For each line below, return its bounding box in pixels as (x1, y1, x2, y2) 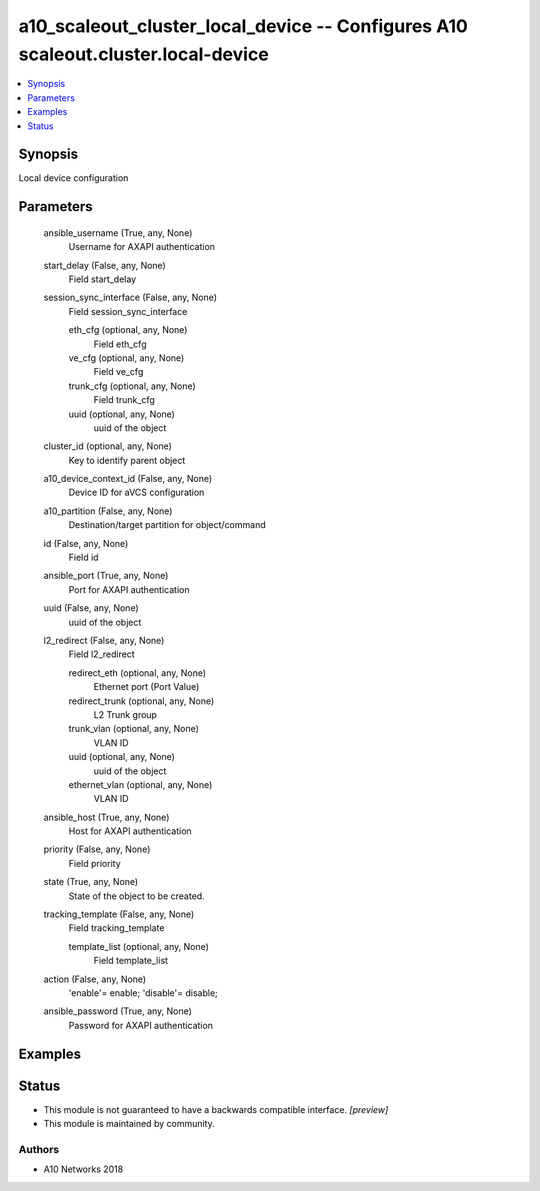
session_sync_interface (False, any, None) (43, 291, 218, 304)
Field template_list (93, 955, 169, 967)
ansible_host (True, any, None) (43, 811, 170, 823)
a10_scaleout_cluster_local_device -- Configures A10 (18, 15, 469, 37)
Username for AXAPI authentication (68, 241, 215, 253)
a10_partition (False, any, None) (43, 505, 173, 517)
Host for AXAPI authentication (68, 825, 192, 837)
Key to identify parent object (68, 454, 186, 466)
